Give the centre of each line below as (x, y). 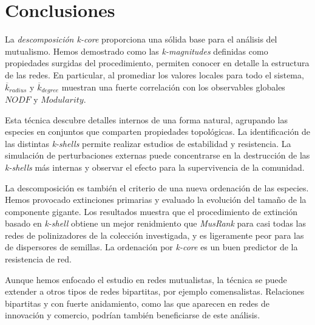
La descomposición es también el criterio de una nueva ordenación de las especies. (157, 187)
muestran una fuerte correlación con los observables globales (173, 87)
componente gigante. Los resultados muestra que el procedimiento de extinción (151, 211)
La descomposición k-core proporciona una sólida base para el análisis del (141, 39)
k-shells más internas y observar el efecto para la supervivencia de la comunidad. (155, 167)
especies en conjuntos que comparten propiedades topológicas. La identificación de (158, 132)
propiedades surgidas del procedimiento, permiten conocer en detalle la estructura (157, 63)
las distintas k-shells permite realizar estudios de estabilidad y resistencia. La (148, 143)
